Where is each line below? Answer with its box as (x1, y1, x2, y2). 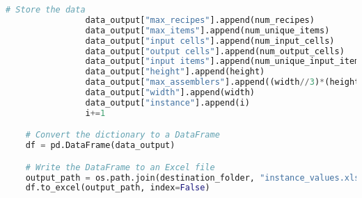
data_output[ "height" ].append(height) (85, 67, 265, 77)
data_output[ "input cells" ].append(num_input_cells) (85, 35, 335, 46)
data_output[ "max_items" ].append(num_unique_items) (85, 25, 330, 35)
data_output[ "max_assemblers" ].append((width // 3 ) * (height (85, 77, 360, 88)
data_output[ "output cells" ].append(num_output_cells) (85, 46, 345, 56)
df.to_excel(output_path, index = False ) (25, 183, 210, 193)
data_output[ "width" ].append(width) (85, 88, 255, 97)
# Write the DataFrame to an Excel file (25, 162, 215, 172)
